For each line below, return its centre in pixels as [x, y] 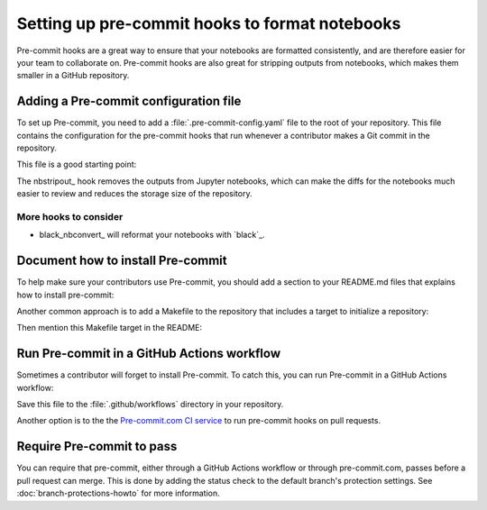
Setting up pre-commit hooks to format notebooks [209, 23]
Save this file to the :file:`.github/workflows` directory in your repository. [150, 405]
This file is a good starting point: [77, 164]
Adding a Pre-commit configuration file [129, 101]
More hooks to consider [70, 216]
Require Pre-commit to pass [97, 446]
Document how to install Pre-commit [122, 261]
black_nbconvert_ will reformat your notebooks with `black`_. [152, 235]
